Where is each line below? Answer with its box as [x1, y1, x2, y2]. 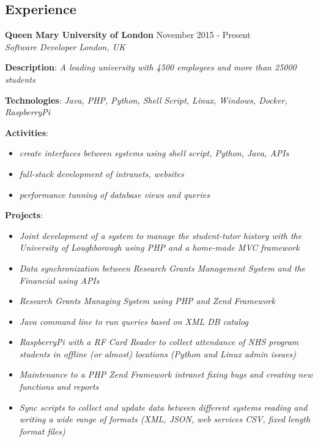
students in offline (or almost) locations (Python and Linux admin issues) [19, 347, 296, 360]
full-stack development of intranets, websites [19, 167, 184, 180]
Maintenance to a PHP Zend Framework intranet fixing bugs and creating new [19, 368, 313, 381]
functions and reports [19, 380, 99, 393]
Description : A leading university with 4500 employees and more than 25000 [5, 61, 297, 74]
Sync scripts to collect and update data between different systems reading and [19, 400, 308, 413]
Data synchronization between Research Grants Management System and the [19, 261, 306, 274]
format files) [19, 424, 65, 437]
